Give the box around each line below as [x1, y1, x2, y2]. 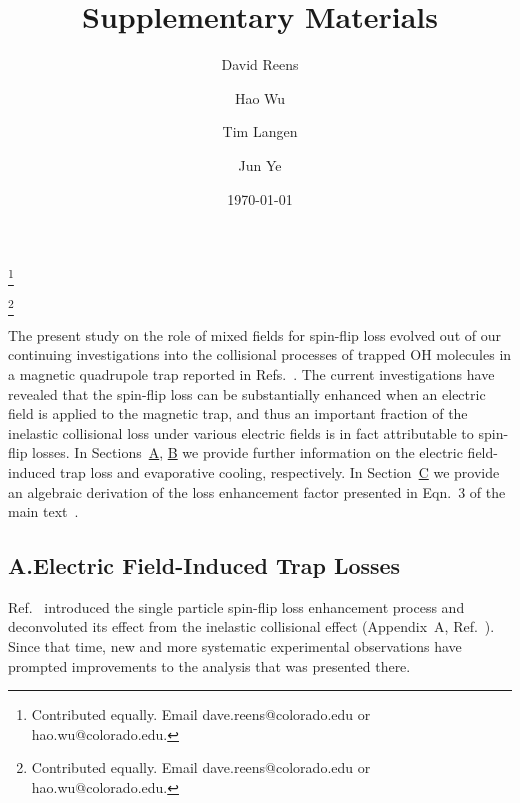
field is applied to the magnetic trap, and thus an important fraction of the [8, 403, 468, 424]
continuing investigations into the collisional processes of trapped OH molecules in [8, 344, 512, 365]
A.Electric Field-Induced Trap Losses [8, 550, 401, 581]
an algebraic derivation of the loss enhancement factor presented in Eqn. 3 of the [8, 481, 506, 502]
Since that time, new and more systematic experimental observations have [8, 636, 462, 657]
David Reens [221, 54, 299, 75]
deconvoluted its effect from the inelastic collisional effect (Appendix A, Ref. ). [8, 616, 495, 637]
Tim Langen [222, 121, 298, 142]
